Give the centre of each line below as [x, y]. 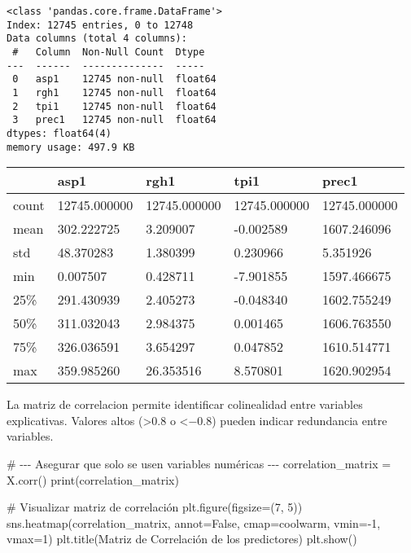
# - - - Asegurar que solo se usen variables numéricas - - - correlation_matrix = [199, 463]
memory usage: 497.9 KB [71, 147]
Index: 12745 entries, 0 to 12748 [100, 25]
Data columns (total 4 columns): [97, 39]
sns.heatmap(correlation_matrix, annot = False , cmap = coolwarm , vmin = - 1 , [194, 522]
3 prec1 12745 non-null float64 [114, 120]
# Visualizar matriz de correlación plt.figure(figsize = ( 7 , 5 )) [155, 507]
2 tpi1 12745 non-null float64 [114, 106]
